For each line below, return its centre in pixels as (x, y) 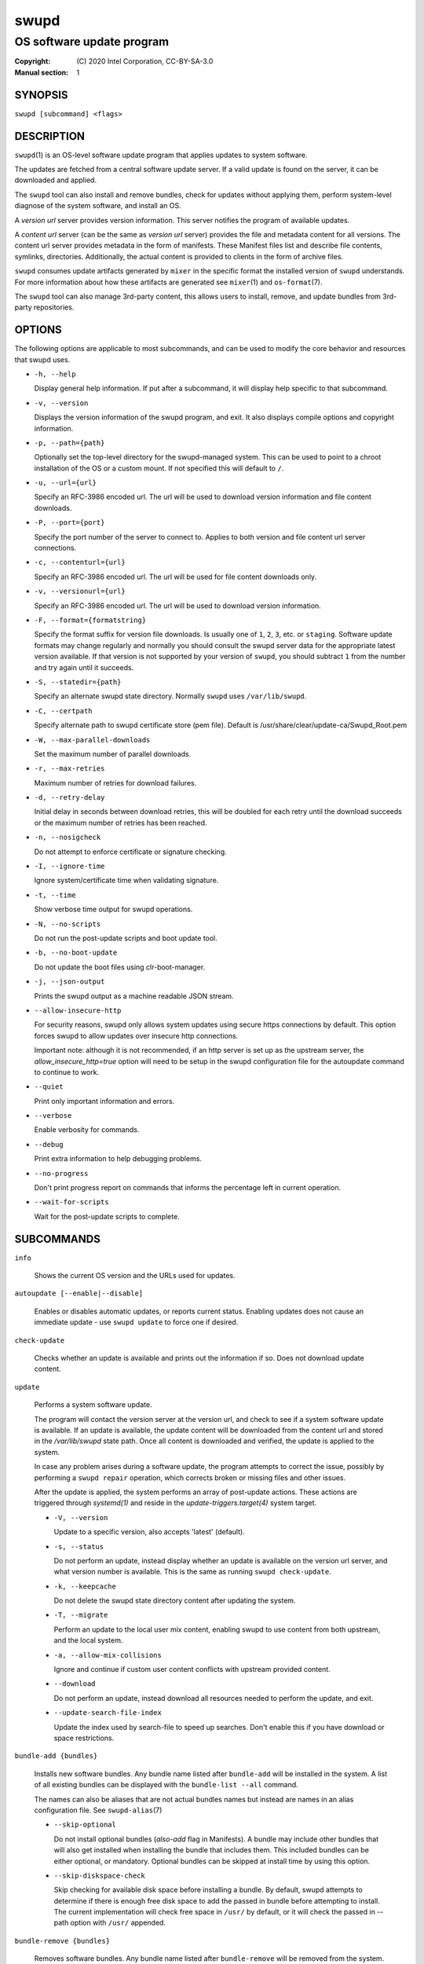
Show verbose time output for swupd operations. (113, 909)
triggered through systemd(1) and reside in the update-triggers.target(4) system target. (175, 1503)
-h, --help (55, 374)
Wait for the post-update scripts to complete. (107, 1216)
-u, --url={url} (66, 483)
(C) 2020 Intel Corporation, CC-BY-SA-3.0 (145, 61)
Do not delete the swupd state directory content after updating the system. (175, 1601)
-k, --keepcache (85, 1586)
